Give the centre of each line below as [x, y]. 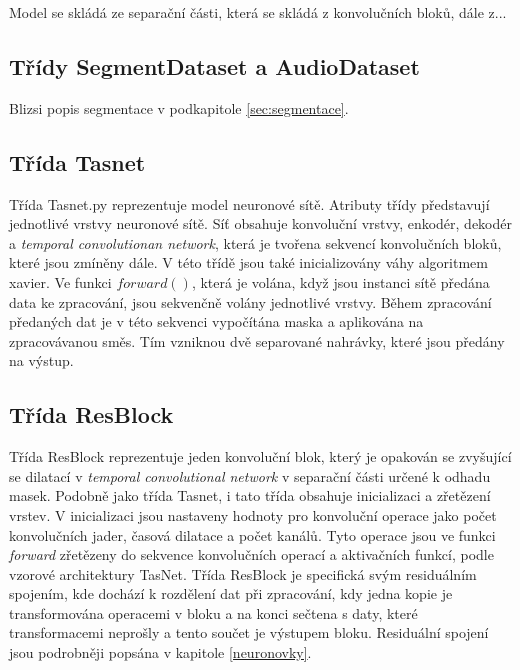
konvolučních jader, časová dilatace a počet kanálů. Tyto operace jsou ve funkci [252, 534]
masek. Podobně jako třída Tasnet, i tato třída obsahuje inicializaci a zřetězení [250, 495]
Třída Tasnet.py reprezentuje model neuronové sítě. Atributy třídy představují [249, 203]
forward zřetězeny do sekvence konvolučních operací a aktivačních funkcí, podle [251, 554]
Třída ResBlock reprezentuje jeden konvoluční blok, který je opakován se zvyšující [260, 456]
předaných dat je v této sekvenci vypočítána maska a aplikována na [216, 321]
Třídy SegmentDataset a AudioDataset [214, 65]
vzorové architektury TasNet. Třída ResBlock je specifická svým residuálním [243, 573]
